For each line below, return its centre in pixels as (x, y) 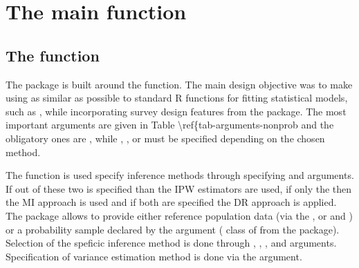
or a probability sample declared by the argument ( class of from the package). (173, 229)
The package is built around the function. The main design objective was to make (179, 84)
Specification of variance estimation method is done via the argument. (154, 256)
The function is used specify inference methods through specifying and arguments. (180, 175)
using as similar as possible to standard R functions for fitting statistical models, (177, 98)
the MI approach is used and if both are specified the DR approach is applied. (171, 202)
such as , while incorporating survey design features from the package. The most (176, 111)
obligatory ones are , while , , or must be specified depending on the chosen (165, 138)
